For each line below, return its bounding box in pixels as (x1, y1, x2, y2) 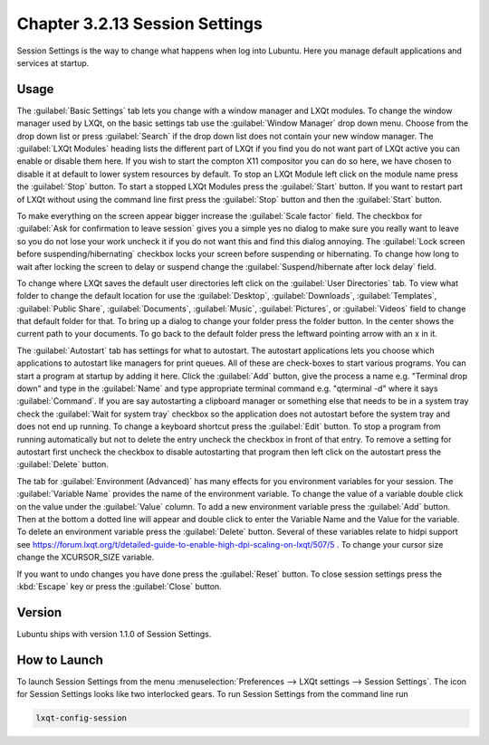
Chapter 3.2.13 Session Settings (16, 14, 263, 33)
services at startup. (16, 57, 90, 68)
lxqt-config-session (35, 713, 127, 723)
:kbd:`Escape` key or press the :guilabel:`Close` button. (16, 580, 222, 592)
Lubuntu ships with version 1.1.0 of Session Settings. (16, 628, 212, 639)
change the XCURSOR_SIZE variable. (16, 552, 155, 563)
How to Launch (16, 652, 104, 667)
